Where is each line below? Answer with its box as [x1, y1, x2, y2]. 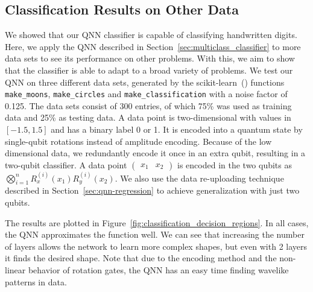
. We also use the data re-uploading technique [115, 171, 284, 184]
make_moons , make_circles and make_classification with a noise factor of [5, 87, 288, 100]
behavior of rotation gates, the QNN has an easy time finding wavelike [28, 263, 289, 276]
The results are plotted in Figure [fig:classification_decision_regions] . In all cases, [5, 216, 309, 229]
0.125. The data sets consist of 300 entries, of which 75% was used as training [5, 99, 292, 112]
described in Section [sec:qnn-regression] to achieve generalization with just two [5, 184, 300, 197]
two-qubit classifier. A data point [5, 158, 127, 171]
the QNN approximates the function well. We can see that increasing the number [5, 228, 305, 241]
